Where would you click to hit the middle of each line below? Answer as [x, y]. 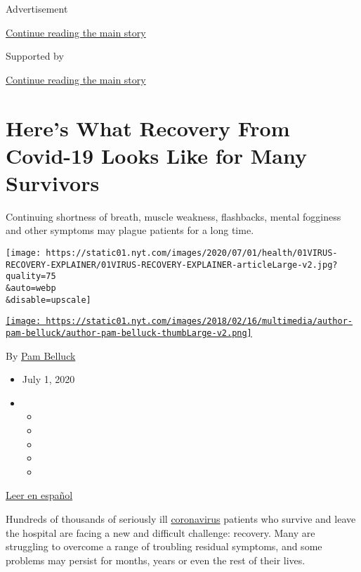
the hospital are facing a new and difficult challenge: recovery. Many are [160, 532]
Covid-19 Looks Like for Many [156, 155]
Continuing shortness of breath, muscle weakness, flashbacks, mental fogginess [173, 216]
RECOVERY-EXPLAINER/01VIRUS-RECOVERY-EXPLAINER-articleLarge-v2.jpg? [172, 265]
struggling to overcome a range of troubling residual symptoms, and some [164, 546]
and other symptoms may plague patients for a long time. [130, 230]
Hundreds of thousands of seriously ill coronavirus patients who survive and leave [181, 519]
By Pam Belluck [41, 355]
